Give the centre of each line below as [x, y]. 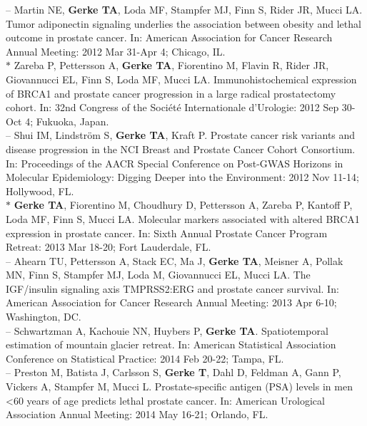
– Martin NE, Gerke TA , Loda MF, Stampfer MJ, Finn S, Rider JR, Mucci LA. [184, 9]
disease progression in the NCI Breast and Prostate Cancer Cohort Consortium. [181, 149]
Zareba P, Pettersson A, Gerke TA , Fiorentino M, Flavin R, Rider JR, [171, 65]
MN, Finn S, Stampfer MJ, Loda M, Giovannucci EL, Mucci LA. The [158, 275]
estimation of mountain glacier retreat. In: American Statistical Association [171, 344]
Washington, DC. [44, 317]
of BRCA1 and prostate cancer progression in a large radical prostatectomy [171, 93]
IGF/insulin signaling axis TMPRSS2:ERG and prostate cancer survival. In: [172, 288]
